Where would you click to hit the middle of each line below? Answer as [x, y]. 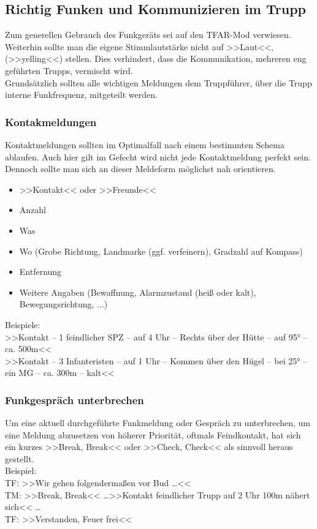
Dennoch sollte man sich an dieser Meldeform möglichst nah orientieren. [140, 169]
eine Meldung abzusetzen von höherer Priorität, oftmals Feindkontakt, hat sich [153, 434]
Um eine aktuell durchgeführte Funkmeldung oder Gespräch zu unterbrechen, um [158, 423]
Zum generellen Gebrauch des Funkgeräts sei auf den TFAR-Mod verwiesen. [148, 35]
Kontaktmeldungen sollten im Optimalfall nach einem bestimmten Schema [145, 144]
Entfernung [40, 272]
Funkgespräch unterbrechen [74, 400]
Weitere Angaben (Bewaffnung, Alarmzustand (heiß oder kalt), [138, 292]
